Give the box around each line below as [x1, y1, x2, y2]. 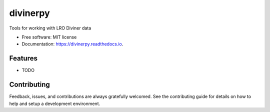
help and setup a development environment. [9, 100, 100, 106]
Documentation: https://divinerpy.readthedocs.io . [21, 41, 123, 47]
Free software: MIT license [21, 34, 77, 40]
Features [9, 54, 37, 62]
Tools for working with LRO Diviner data [9, 25, 91, 31]
